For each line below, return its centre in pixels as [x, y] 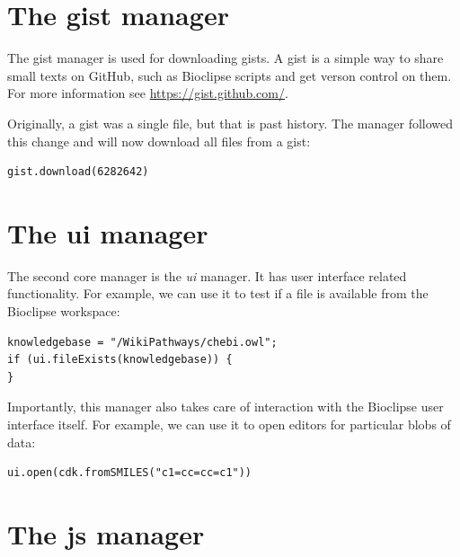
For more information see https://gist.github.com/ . [148, 93]
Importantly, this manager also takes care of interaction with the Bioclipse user [226, 407]
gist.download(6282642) [78, 172]
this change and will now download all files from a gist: [159, 141]
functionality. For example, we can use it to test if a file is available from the [218, 293]
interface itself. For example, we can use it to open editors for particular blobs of [229, 424]
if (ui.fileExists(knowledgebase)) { [120, 360]
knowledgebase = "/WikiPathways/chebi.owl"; [142, 342]
